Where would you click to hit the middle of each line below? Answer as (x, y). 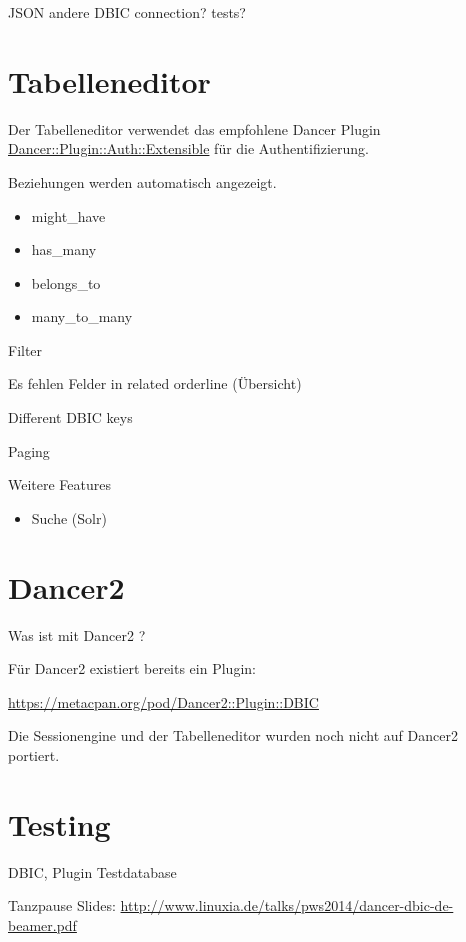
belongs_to (66, 282)
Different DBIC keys (70, 417)
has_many (64, 249)
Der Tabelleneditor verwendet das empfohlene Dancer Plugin (194, 128)
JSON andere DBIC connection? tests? (127, 12)
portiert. (34, 754)
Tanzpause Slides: (62, 905)
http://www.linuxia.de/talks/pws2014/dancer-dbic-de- (287, 905)
